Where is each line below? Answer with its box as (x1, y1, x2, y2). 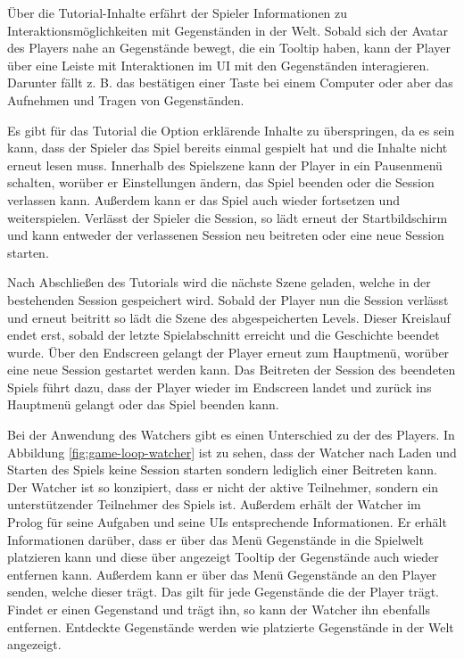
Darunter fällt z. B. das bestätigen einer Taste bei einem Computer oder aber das (7, 73, 453, 92)
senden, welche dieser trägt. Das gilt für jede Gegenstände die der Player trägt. (7, 582, 440, 601)
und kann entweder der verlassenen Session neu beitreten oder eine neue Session (7, 226, 444, 244)
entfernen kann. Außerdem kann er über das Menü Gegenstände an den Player (7, 564, 437, 583)
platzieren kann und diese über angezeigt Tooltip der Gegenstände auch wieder (7, 548, 439, 566)
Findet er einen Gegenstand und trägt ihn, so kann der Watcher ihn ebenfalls (7, 600, 431, 618)
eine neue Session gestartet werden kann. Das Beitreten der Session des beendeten (7, 360, 456, 379)
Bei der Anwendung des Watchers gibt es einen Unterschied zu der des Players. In (7, 425, 455, 444)
